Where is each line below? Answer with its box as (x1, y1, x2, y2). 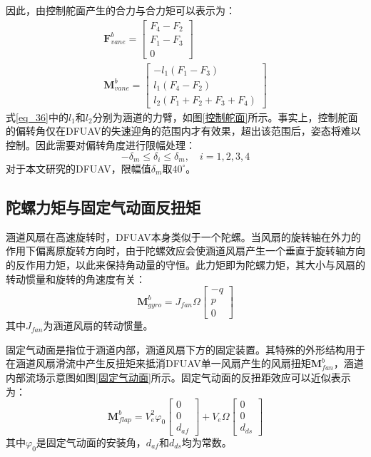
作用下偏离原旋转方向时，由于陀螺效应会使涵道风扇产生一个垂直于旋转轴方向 (6, 243, 365, 258)
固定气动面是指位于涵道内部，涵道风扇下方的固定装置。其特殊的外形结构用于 (6, 342, 365, 356)
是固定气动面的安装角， (36, 434, 146, 449)
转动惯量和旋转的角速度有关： (6, 271, 146, 286)
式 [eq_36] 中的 (6, 109, 68, 124)
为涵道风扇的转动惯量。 (43, 318, 153, 333)
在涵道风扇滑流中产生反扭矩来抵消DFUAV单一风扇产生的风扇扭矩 (6, 356, 311, 371)
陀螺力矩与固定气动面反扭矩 (6, 195, 200, 217)
